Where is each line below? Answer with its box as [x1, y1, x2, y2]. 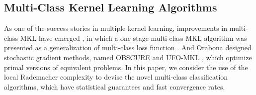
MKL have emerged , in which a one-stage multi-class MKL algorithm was [20, 32, 247, 43]
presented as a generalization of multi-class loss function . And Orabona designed [4, 42, 252, 53]
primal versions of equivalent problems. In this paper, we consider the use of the [4, 62, 248, 72]
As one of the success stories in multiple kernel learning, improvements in [4, 23, 228, 33]
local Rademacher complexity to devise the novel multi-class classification [4, 72, 228, 82]
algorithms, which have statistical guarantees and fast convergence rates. [4, 81, 225, 92]
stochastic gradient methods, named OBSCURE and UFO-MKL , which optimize [4, 52, 252, 62]
